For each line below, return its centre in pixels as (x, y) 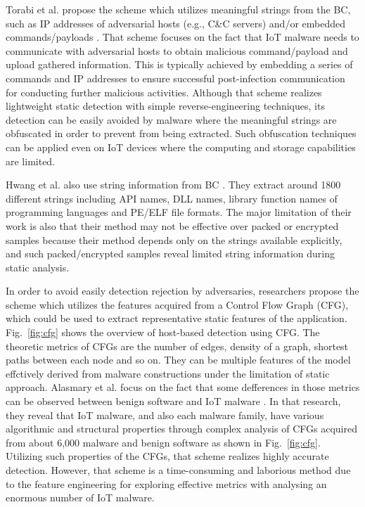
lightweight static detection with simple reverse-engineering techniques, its (165, 106)
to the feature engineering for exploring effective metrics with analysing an (166, 483)
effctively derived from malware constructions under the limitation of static (168, 373)
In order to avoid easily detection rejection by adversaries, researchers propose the (182, 291)
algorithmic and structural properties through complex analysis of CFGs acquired (181, 429)
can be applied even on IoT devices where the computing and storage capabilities (181, 147)
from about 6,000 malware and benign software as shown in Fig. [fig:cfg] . (163, 442)
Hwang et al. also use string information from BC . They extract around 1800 (173, 185)
